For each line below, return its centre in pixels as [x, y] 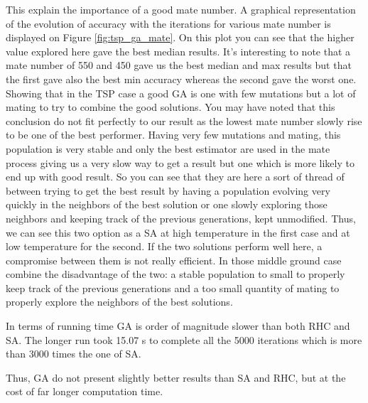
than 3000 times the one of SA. [74, 354]
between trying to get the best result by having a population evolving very [168, 190]
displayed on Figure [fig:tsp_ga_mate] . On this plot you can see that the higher [180, 37]
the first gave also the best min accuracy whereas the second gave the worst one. [181, 79]
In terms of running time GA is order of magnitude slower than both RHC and [178, 326]
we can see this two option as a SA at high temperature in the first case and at [178, 232]
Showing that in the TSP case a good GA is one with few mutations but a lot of [181, 93]
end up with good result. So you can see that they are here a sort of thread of [175, 177]
